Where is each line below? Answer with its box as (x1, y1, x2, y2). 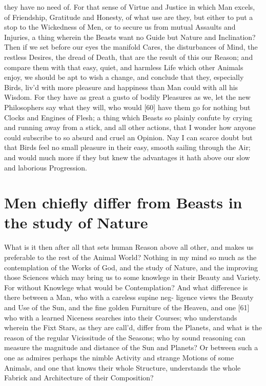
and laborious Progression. (4, 162, 87, 173)
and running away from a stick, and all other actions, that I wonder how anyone (4, 122, 256, 133)
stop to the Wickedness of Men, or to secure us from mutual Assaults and (4, 22, 236, 32)
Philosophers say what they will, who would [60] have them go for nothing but (4, 101, 251, 112)
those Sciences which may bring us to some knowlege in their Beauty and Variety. (4, 272, 261, 283)
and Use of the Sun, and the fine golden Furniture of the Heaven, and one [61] (4, 302, 250, 312)
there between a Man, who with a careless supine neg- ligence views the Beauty (4, 292, 254, 303)
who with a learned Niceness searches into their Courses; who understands (4, 312, 237, 323)
